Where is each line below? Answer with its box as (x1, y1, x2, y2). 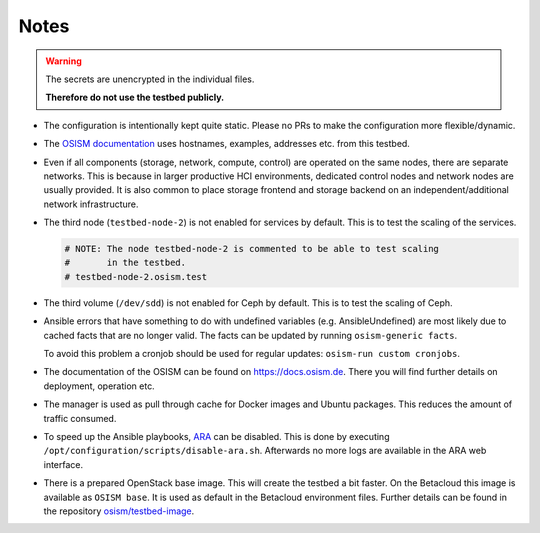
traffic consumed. (43, 412, 117, 424)
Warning (45, 55, 82, 67)
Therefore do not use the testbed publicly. (45, 91, 225, 104)
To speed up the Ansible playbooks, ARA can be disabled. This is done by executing (43, 430, 390, 442)
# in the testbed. (64, 257, 187, 269)
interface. (43, 458, 84, 470)
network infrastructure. (43, 198, 139, 210)
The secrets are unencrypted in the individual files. (45, 73, 255, 85)
